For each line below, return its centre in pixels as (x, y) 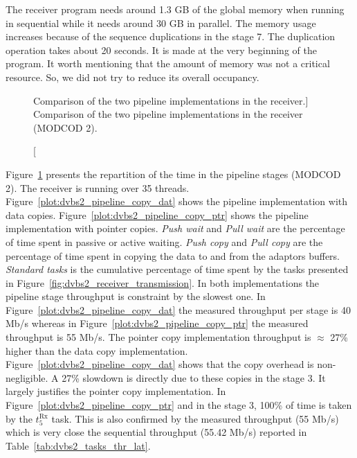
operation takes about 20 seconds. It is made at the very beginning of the (161, 50)
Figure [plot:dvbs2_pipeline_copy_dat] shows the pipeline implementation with (177, 201)
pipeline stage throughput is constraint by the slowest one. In (136, 296)
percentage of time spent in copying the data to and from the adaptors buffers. (173, 255)
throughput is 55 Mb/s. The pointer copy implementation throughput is (158, 337)
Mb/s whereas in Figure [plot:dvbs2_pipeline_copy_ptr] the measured (157, 323)
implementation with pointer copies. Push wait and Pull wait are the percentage (175, 228)
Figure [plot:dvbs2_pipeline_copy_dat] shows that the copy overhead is (160, 364)
